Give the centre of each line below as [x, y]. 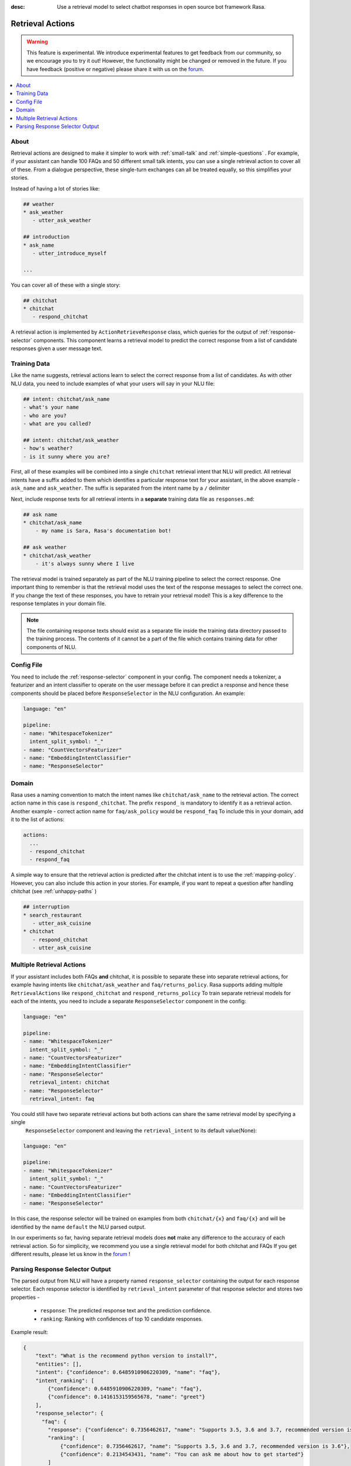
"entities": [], [58, 1364]
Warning [37, 42]
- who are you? [45, 415]
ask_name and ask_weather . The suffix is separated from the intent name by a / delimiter [121, 488]
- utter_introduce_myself [70, 253]
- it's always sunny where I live [85, 564]
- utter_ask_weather [62, 220]
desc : [18, 7]
